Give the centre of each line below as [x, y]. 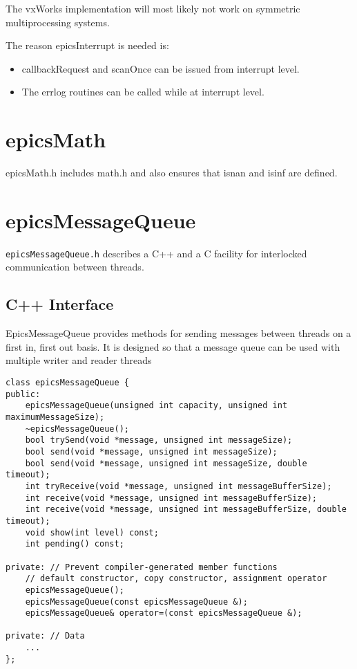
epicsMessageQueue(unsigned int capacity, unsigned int [156, 406]
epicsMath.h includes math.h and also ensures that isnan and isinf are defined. [172, 173]
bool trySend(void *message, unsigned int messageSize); [159, 440]
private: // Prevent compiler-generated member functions [142, 567]
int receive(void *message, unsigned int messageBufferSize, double [186, 510]
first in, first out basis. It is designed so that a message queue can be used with [173, 346]
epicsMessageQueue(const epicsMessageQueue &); [136, 602]
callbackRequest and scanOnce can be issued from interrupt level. [161, 68]
